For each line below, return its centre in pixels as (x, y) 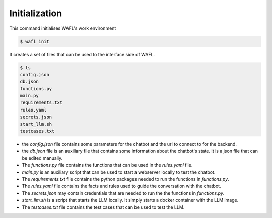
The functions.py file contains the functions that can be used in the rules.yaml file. (107, 165)
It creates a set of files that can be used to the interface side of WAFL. (82, 54)
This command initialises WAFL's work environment (63, 28)
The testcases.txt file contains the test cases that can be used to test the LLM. (103, 207)
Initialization (36, 13)
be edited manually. (42, 158)
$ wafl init (35, 41)
